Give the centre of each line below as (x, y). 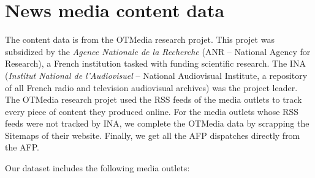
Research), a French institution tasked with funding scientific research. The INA (155, 63)
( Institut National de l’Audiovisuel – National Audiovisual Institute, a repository (156, 75)
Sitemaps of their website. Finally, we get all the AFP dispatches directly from (153, 135)
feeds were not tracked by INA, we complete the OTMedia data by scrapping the (157, 123)
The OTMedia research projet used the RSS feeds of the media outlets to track (154, 99)
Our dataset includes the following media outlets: (97, 168)
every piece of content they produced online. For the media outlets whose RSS (152, 111)
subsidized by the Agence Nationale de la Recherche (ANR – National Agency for (158, 51)
